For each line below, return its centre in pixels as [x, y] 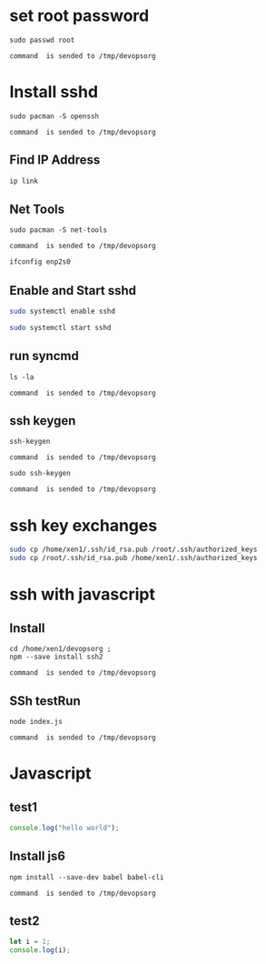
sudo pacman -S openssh [54, 116]
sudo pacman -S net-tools [58, 230]
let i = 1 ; [30, 942]
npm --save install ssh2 [56, 657]
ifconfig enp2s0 [40, 262]
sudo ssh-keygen [40, 474]
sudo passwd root [42, 40]
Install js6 [38, 856]
